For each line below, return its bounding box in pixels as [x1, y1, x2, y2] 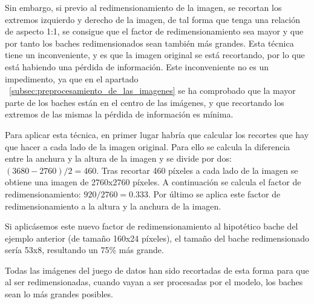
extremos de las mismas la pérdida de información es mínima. [5, 108, 234, 121]
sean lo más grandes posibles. [5, 288, 113, 300]
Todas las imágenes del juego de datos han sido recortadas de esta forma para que [5, 263, 309, 276]
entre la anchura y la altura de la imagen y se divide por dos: [5, 152, 232, 165]
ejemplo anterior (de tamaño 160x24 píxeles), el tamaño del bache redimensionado [5, 231, 310, 244]
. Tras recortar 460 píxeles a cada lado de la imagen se [96, 164, 298, 176]
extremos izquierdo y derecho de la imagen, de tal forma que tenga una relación [5, 13, 300, 25]
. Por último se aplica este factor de [148, 187, 281, 200]
